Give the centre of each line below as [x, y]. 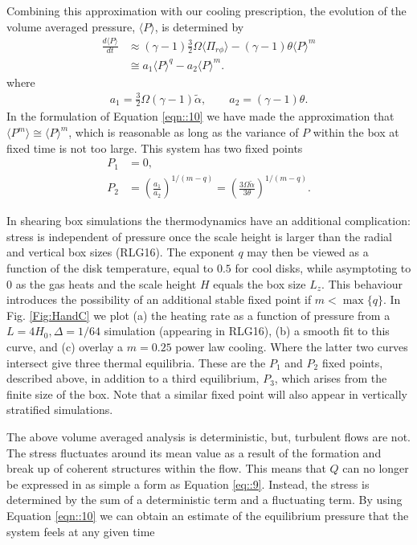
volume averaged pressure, [71, 26]
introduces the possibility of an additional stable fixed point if [159, 299]
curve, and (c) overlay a [65, 347]
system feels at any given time [81, 531]
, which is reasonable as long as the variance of [184, 132]
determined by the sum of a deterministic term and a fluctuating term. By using [204, 500]
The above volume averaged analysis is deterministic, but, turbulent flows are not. [208, 436]
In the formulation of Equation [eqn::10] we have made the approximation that [200, 116]
